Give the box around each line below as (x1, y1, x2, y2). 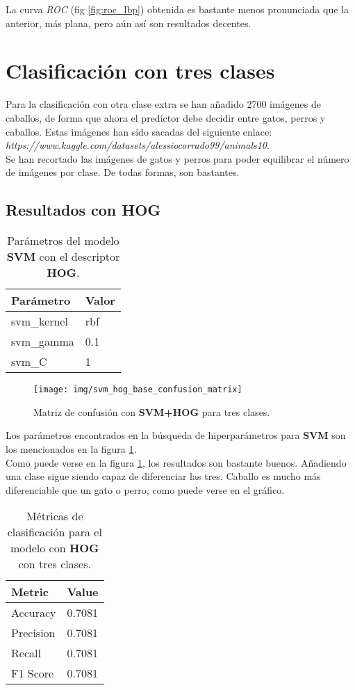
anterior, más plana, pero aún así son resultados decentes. (6, 15, 251, 30)
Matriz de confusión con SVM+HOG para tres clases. (33, 404, 270, 419)
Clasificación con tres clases (6, 56, 275, 85)
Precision (11, 625, 56, 641)
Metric (11, 584, 49, 600)
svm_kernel (11, 313, 68, 330)
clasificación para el (7, 524, 102, 540)
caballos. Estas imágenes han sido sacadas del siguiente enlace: (6, 124, 272, 138)
